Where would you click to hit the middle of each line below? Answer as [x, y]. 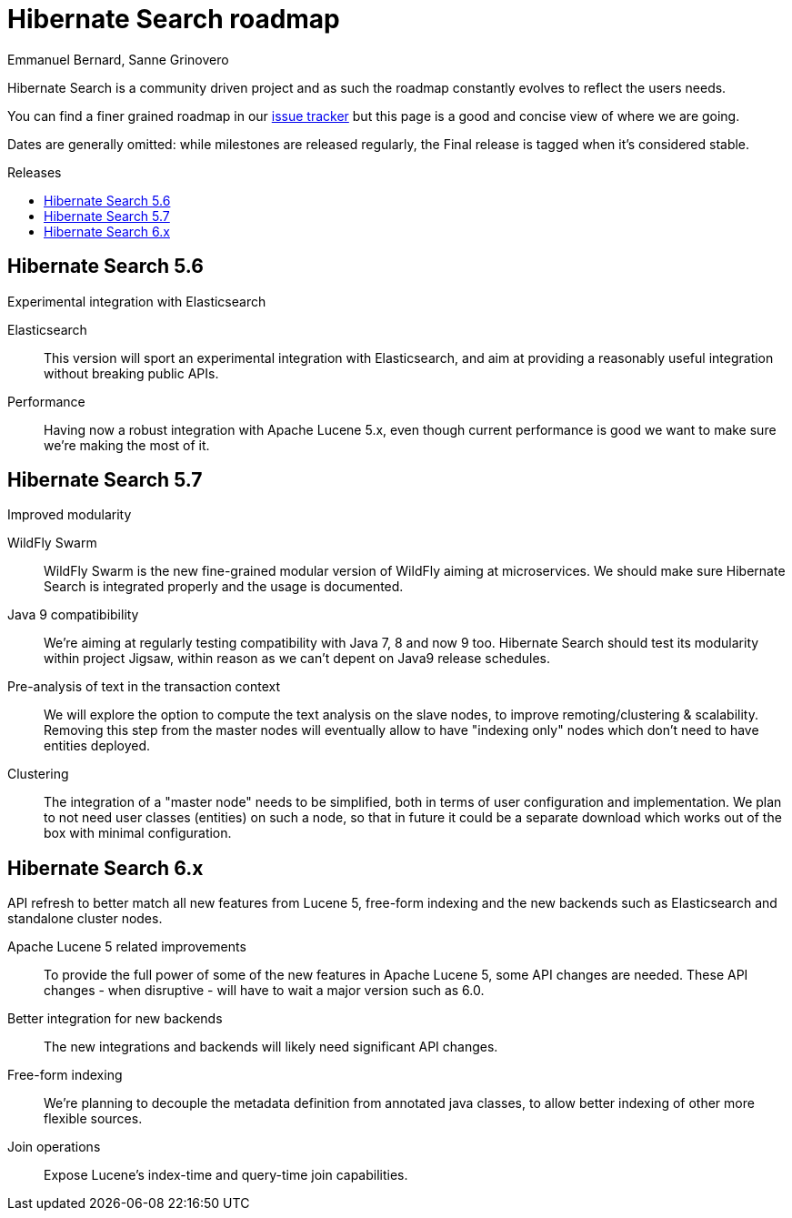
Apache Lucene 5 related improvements [127, 947]
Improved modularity [70, 515]
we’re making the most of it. [127, 445]
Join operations [54, 1147]
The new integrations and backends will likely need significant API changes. [271, 1047]
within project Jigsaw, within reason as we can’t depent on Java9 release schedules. [297, 659]
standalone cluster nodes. [85, 919]
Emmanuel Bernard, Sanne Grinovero [118, 59]
